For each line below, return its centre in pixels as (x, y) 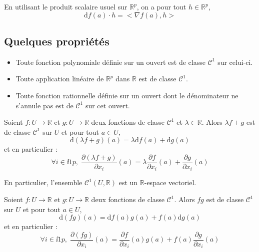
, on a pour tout (161, 6)
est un (128, 182)
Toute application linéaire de (60, 79)
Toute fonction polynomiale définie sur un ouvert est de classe (110, 62)
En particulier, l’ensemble (43, 182)
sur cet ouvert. (107, 105)
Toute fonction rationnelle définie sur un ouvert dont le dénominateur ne (127, 95)
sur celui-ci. (235, 62)
